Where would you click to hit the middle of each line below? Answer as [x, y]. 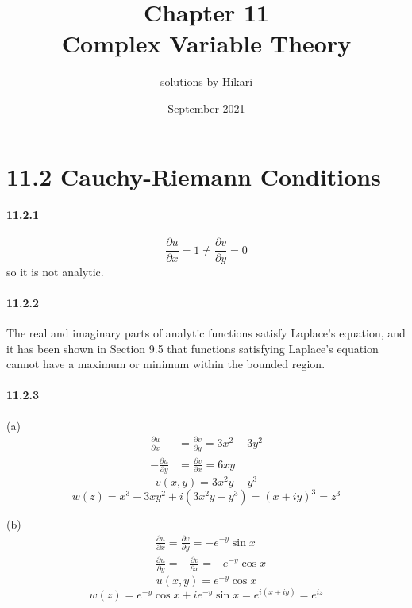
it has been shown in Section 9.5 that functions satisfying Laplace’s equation [193, 348]
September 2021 [206, 108]
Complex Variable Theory [206, 43]
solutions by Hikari [206, 81]
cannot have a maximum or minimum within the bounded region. [166, 364]
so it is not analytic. [55, 271]
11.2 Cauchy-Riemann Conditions [194, 176]
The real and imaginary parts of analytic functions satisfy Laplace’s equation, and [206, 332]
